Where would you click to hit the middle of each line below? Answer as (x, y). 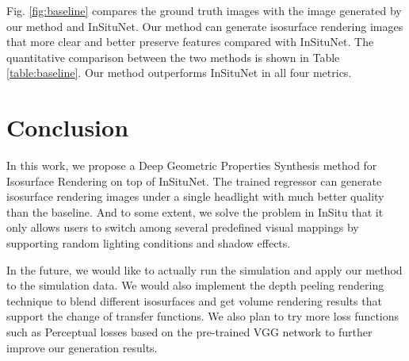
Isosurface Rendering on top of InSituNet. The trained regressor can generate (194, 180)
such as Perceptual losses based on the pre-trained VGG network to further (189, 332)
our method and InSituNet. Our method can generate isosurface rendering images (205, 26)
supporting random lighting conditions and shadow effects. (149, 243)
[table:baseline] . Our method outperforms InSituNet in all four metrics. (179, 73)
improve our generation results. (82, 347)
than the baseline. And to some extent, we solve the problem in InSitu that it (195, 211)
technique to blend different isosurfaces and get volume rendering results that (194, 300)
